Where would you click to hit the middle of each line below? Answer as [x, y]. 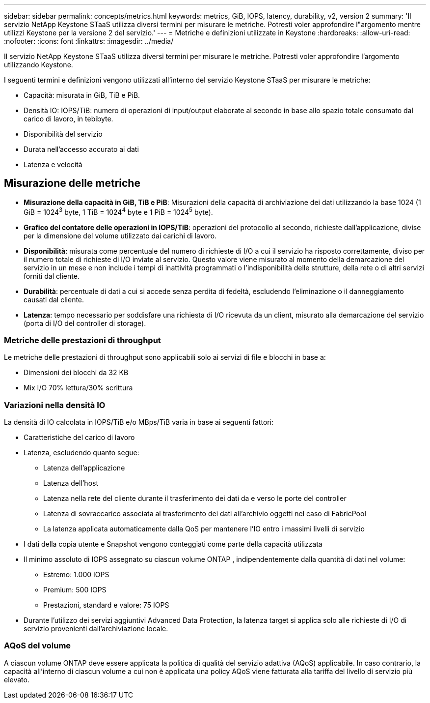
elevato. [17, 679]
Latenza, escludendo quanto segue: [81, 453]
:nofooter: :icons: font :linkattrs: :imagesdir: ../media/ [89, 41]
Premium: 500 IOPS [75, 590]
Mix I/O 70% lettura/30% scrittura [78, 388]
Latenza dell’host [71, 483]
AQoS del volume [38, 646]
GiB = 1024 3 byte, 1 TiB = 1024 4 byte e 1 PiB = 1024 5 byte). [118, 211]
